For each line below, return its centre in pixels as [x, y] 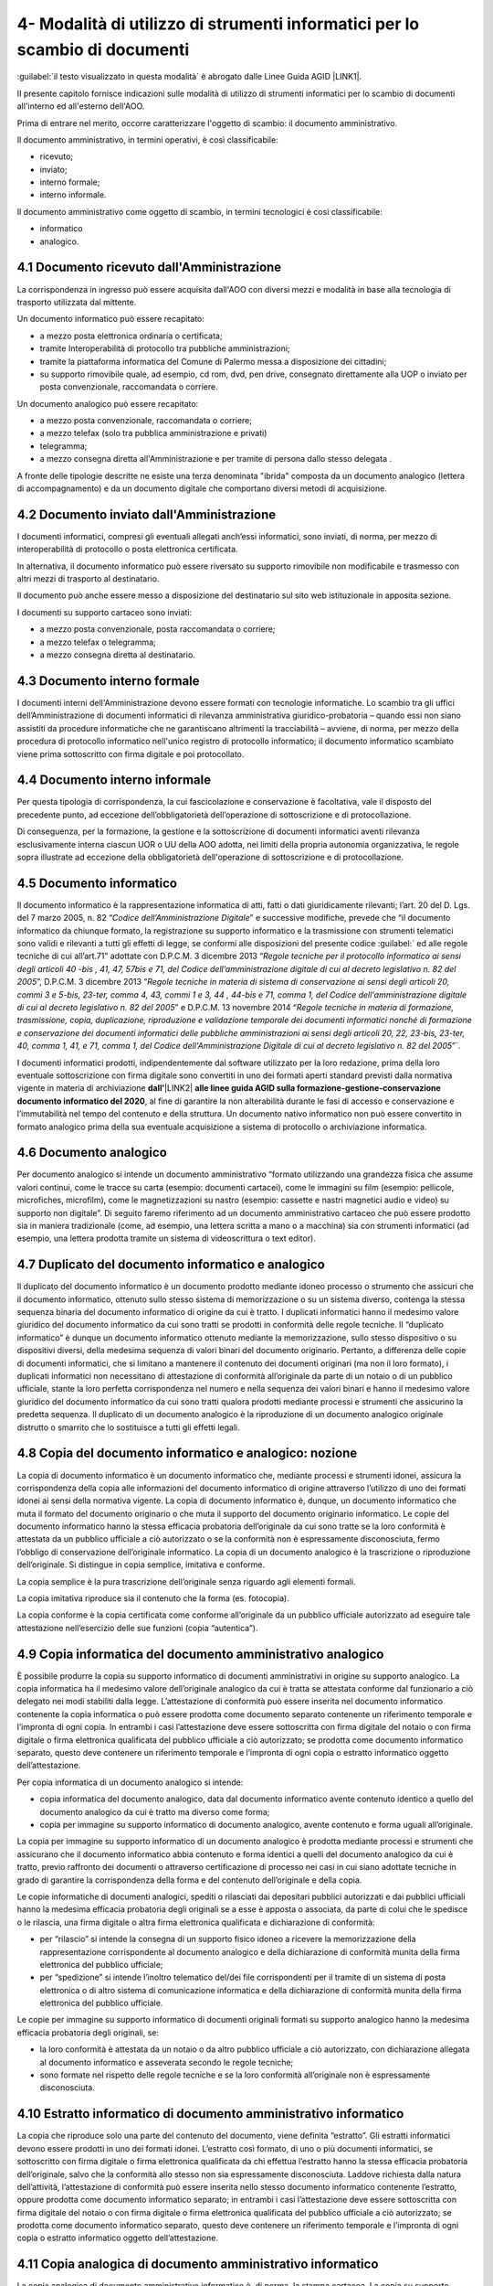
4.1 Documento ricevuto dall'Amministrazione [149, 267]
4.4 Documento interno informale [114, 780]
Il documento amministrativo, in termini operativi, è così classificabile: [147, 139]
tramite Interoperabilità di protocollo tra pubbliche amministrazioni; [165, 348]
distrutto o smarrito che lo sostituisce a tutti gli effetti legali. [129, 1427]
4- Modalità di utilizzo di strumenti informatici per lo [218, 24]
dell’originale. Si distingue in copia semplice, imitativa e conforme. [141, 1565]
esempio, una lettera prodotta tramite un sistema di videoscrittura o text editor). [167, 1238]
